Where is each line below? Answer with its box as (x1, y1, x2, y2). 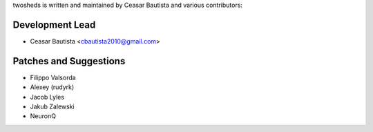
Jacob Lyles (30, 93, 65, 101)
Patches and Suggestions (12, 55, 126, 67)
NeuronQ (30, 112, 57, 120)
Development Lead (12, 19, 96, 30)
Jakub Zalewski (30, 102, 75, 111)
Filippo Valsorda (30, 73, 76, 82)
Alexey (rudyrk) (30, 83, 75, 91)
